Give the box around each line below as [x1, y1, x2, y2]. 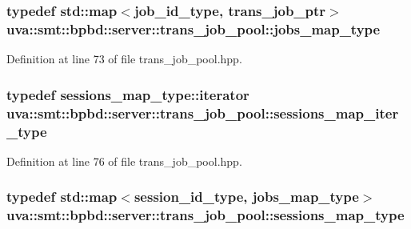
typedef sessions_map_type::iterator [6, 84, 249, 104]
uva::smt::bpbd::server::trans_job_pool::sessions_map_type [6, 205, 405, 225]
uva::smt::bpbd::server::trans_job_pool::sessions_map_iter [6, 102, 399, 123]
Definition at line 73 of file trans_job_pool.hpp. [6, 50, 242, 67]
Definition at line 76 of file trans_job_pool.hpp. [6, 152, 242, 169]
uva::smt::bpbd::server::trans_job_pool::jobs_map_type [6, 18, 381, 38]
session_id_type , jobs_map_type [134, 187, 359, 207]
